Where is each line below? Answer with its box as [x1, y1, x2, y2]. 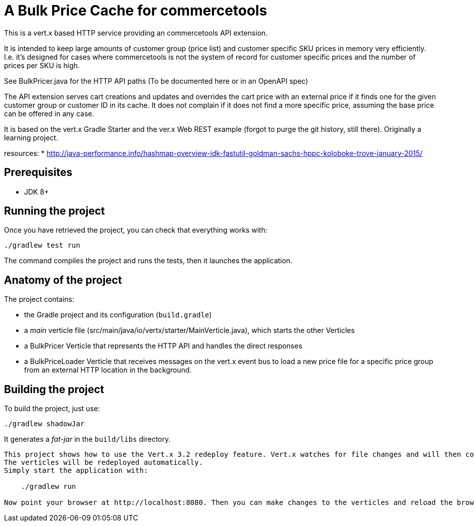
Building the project [4, 383, 104, 396]
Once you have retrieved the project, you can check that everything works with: [4, 226, 268, 235]
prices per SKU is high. [4, 61, 80, 70]
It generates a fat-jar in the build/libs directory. [4, 435, 171, 444]
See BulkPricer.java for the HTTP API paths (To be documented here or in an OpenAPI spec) [4, 76, 308, 85]
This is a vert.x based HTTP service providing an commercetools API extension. [4, 28, 268, 37]
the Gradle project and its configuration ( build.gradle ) [24, 310, 212, 319]
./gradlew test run [4, 241, 80, 250]
